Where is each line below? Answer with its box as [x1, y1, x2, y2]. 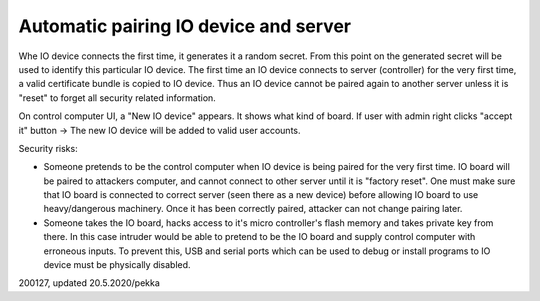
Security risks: [18, 142, 79, 154]
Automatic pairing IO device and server [18, 15, 352, 37]
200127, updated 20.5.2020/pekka [18, 277, 160, 289]
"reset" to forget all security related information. [18, 91, 217, 104]
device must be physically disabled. [43, 259, 191, 271]
